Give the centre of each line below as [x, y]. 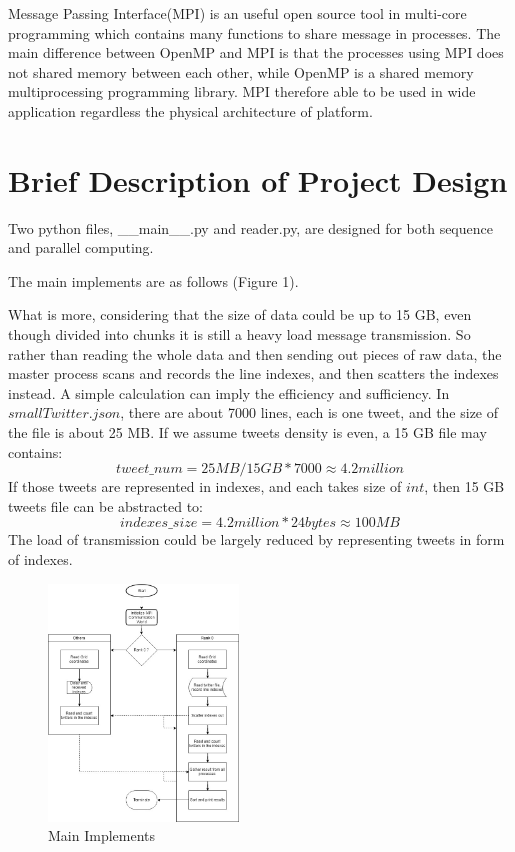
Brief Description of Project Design [258, 179]
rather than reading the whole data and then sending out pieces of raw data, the [255, 353]
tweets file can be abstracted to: [105, 505]
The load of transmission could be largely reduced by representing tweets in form [256, 539]
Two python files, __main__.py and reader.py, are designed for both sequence [250, 227]
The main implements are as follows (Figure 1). [153, 280]
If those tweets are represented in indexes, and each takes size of [205, 486]
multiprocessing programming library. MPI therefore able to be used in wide [242, 91]
